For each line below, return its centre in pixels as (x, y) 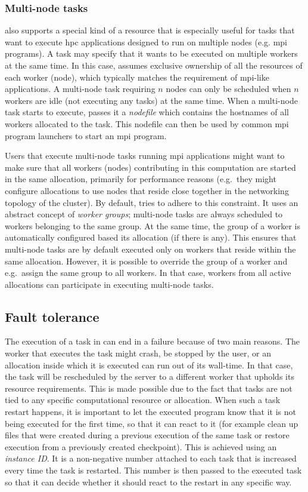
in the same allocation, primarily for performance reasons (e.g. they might (141, 179)
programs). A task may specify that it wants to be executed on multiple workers (151, 53)
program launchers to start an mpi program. (86, 135)
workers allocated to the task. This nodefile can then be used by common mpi (147, 123)
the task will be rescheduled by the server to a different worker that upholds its (150, 376)
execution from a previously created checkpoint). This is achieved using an (141, 446)
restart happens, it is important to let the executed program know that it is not (150, 412)
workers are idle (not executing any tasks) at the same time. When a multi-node (151, 100)
